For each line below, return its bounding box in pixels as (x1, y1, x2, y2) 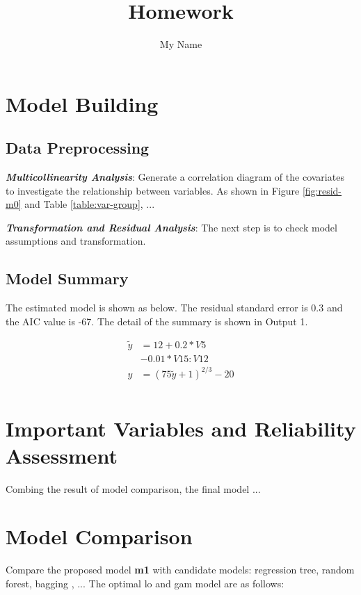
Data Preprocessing (6, 137, 150, 158)
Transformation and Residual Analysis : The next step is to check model (6, 220, 337, 234)
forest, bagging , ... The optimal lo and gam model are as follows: (6, 576, 284, 590)
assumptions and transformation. (6, 234, 146, 248)
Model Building (6, 89, 159, 117)
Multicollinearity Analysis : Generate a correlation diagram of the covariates (6, 170, 344, 184)
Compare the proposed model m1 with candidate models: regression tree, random (6, 562, 355, 577)
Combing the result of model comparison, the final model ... (6, 481, 261, 496)
